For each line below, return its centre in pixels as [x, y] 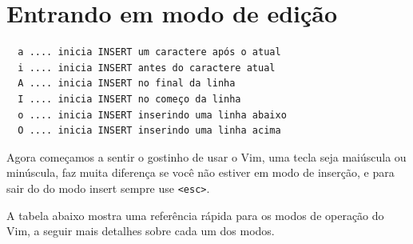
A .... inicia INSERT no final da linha [127, 84]
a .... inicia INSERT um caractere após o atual [149, 52]
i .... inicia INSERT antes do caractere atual [147, 68]
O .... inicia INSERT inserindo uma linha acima [149, 131]
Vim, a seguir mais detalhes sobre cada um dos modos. [141, 231]
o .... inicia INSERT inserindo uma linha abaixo [152, 115]
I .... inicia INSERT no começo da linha [129, 99]
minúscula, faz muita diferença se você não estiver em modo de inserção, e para [201, 172]
